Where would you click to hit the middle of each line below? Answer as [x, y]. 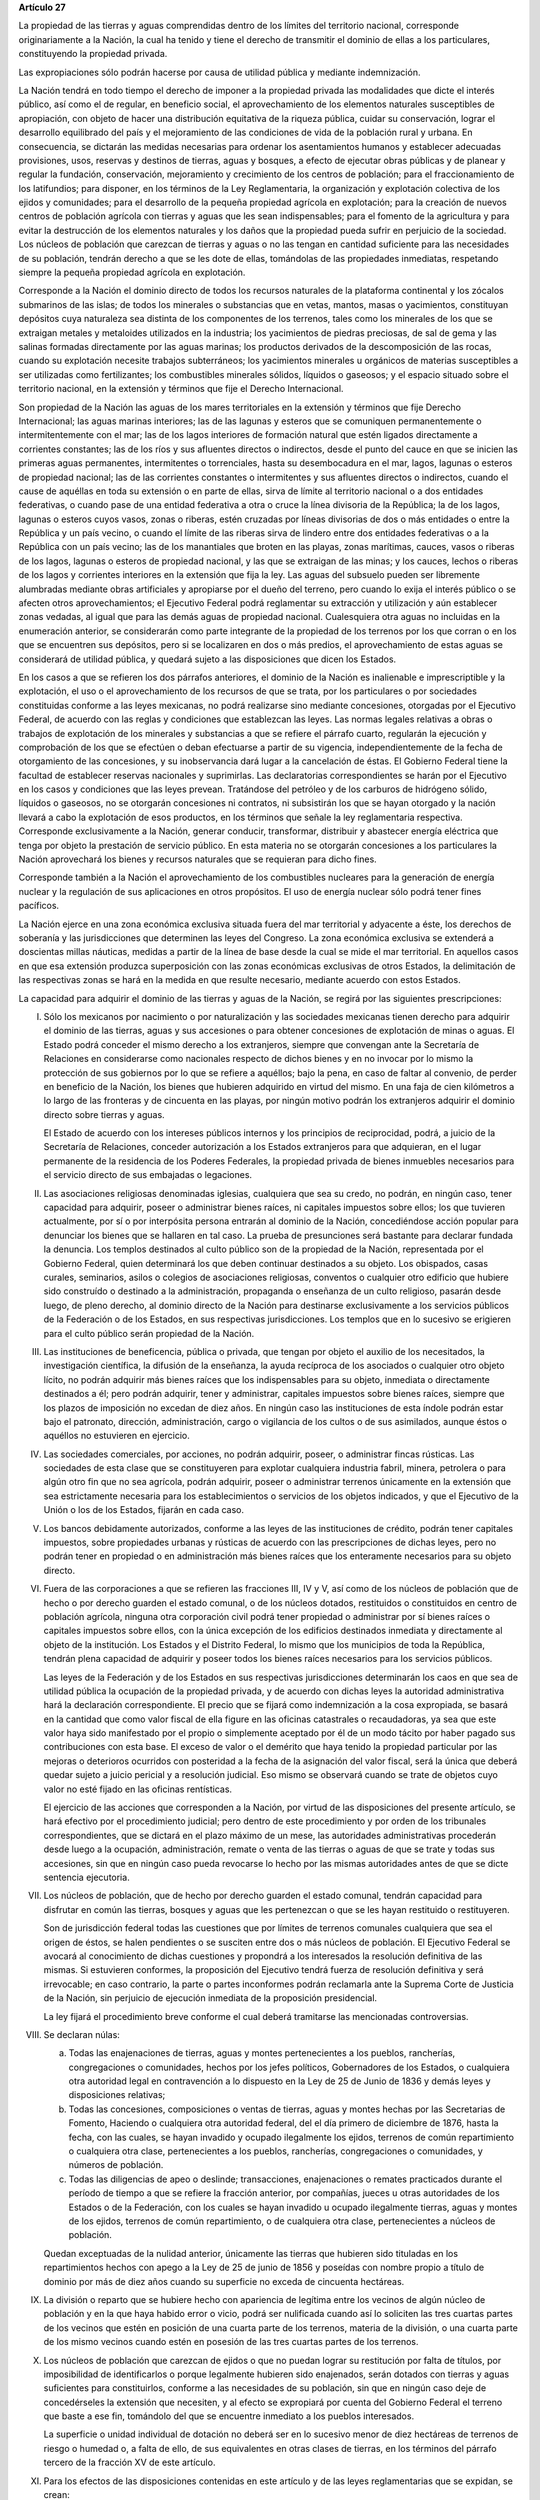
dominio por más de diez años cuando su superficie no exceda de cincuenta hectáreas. [224, 2281]
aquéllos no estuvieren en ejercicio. [116, 1436]
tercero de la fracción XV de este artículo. [129, 2462]
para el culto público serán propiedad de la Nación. [149, 1333]
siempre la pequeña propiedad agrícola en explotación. [132, 272]
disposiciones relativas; [117, 2095]
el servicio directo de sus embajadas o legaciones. [148, 1175]
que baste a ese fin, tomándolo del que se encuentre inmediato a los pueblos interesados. [229, 2416]
